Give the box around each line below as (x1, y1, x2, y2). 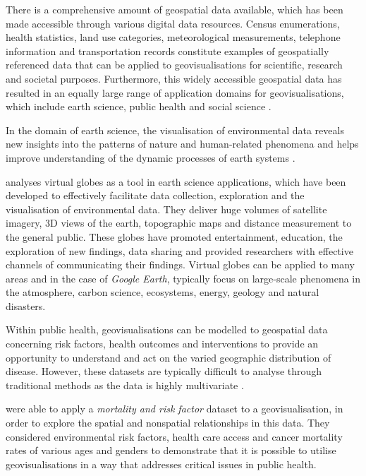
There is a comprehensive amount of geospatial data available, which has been (6, 2, 343, 16)
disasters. (6, 298, 46, 313)
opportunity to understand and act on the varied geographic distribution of (6, 350, 331, 364)
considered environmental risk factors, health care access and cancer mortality (6, 429, 343, 444)
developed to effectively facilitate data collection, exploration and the (6, 188, 305, 203)
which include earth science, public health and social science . (6, 99, 272, 114)
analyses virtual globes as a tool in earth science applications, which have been (6, 174, 346, 189)
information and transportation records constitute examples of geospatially (6, 43, 329, 58)
